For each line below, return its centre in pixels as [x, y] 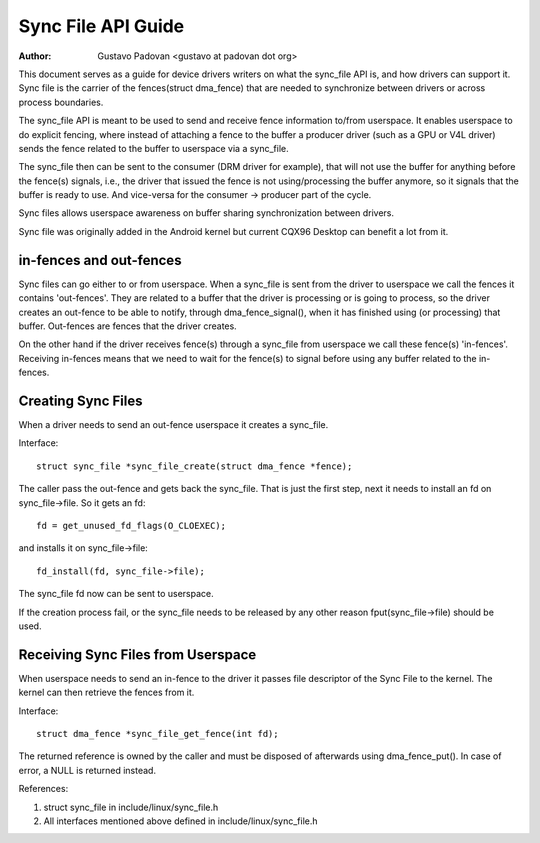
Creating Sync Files [80, 400]
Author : [35, 56]
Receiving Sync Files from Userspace [137, 654]
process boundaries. [61, 102]
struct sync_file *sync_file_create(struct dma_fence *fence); [194, 466]
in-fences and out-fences [100, 260]
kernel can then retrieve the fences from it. [106, 692]
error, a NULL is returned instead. [87, 770]
